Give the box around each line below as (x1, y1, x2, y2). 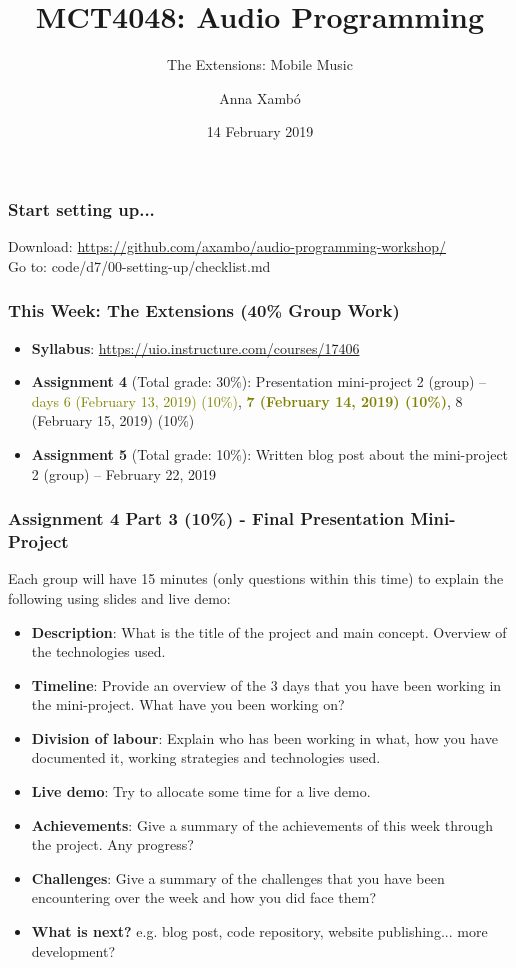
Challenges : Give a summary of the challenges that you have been (31, 867, 445, 888)
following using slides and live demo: (8, 587, 231, 608)
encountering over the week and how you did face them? (31, 887, 377, 908)
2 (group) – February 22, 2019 (31, 463, 217, 484)
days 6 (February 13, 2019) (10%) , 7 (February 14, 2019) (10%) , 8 (31, 390, 463, 411)
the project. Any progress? (31, 834, 194, 855)
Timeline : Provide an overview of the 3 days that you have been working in (31, 674, 502, 695)
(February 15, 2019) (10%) (31, 410, 195, 431)
